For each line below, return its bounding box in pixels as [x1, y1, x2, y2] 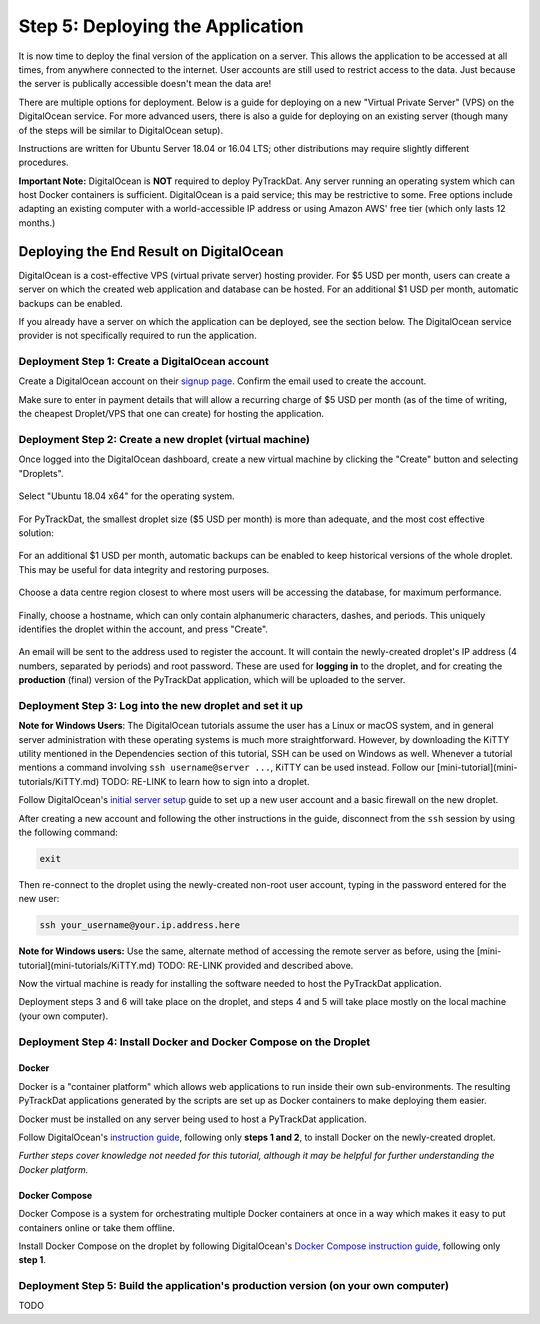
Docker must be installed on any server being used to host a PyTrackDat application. [18, 1113, 367, 1125]
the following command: [18, 826, 119, 838]
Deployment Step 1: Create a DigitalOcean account [18, 355, 269, 369]
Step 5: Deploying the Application [18, 15, 304, 37]
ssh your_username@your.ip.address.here [39, 920, 240, 931]
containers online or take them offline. [18, 1221, 175, 1234]
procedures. [18, 156, 69, 169]
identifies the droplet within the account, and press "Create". [18, 623, 269, 635]
